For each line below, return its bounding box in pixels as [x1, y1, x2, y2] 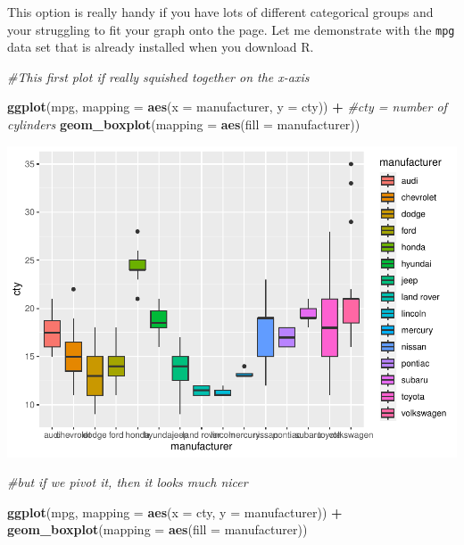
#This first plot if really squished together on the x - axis [7, 67, 310, 86]
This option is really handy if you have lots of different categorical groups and [7, 3, 434, 21]
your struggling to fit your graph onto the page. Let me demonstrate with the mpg [7, 20, 455, 38]
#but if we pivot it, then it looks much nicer [7, 473, 248, 491]
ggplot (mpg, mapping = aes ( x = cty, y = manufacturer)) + [7, 502, 343, 521]
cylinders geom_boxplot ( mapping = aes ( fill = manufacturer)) [7, 115, 360, 134]
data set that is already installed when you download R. [7, 37, 314, 56]
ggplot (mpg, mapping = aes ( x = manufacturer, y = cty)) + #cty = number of [7, 97, 447, 116]
